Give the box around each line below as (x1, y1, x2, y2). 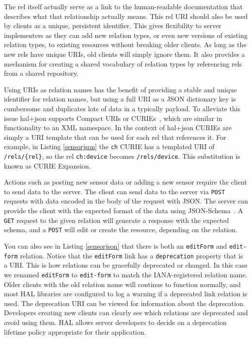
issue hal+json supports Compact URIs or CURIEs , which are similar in (4, 113, 222, 123)
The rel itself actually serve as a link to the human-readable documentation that (4, 1, 243, 11)
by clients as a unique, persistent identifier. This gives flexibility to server (4, 20, 221, 31)
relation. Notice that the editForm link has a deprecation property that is (20, 250, 243, 260)
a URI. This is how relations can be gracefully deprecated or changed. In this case (4, 260, 248, 270)
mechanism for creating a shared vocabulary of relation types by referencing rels (4, 58, 242, 68)
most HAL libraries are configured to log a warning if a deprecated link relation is (4, 289, 247, 299)
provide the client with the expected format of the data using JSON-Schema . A (4, 205, 243, 216)
